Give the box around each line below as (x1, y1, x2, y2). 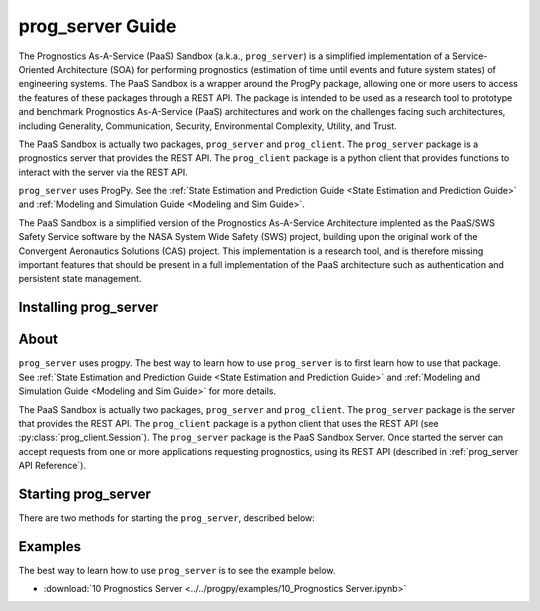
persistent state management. (18, 273, 142, 285)
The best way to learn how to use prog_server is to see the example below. (18, 564, 336, 576)
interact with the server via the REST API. (18, 166, 189, 178)
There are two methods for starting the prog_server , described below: (18, 511, 315, 524)
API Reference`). (18, 460, 87, 472)
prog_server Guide (18, 15, 177, 37)
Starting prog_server (18, 485, 152, 502)
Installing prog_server (18, 299, 159, 316)
